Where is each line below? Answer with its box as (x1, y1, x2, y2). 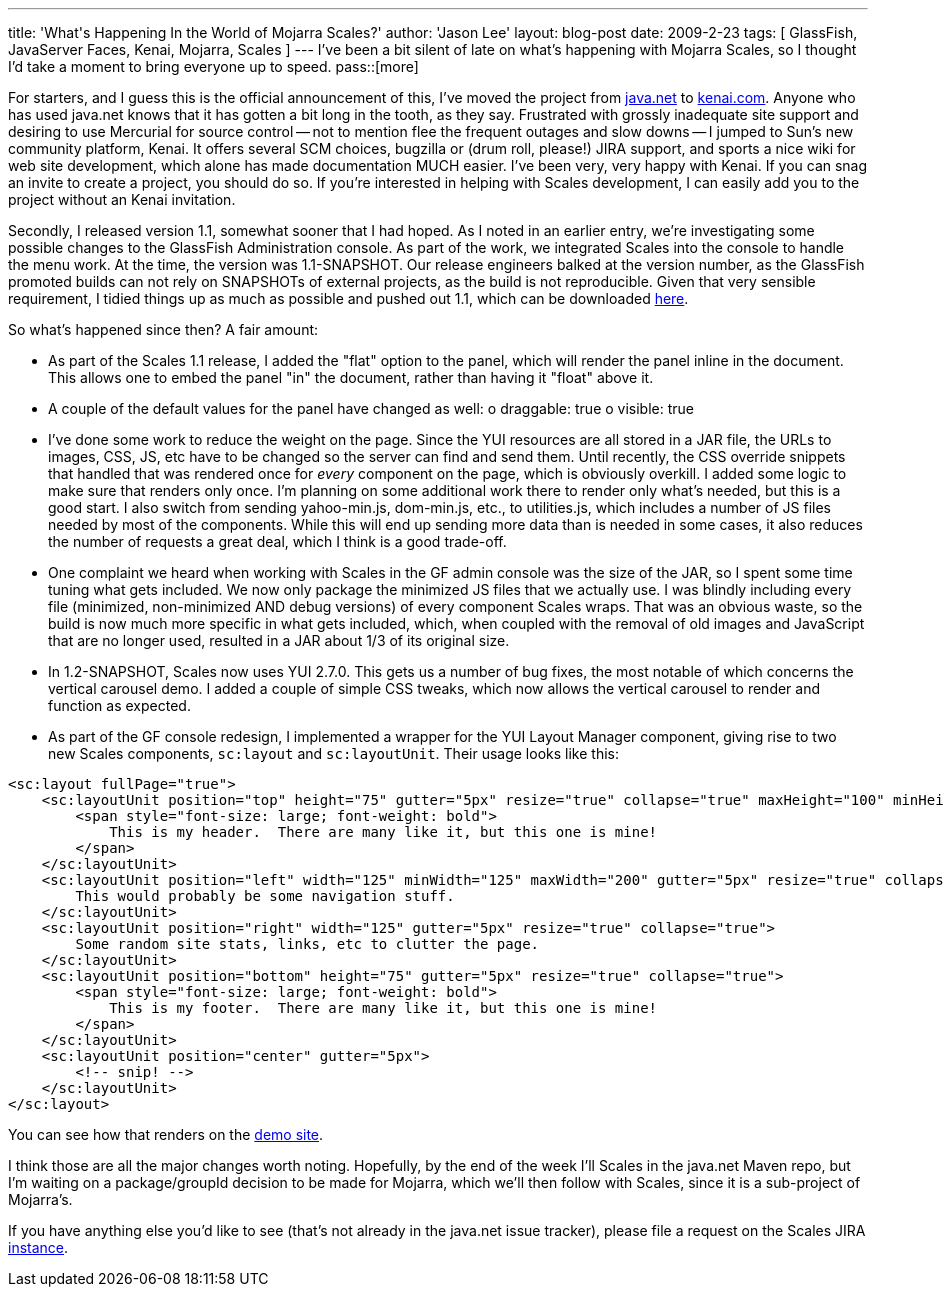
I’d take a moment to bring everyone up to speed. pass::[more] (8, 58, 419, 75)
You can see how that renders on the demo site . (8, 1126, 324, 1143)
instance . (8, 1239, 69, 1256)
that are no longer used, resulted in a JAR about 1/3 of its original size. (48, 632, 510, 649)
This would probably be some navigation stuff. (75, 888, 455, 904)
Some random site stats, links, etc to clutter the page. (75, 936, 540, 952)
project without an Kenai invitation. (8, 191, 236, 208)
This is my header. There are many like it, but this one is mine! (109, 824, 658, 840)
